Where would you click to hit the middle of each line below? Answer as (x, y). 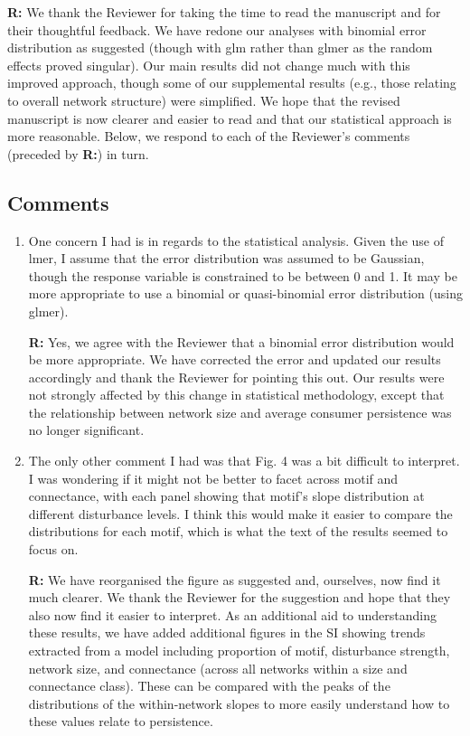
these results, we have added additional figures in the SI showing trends (227, 632)
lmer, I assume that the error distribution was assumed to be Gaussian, (226, 258)
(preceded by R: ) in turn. (78, 153)
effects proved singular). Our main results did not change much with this (209, 65)
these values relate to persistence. (121, 721)
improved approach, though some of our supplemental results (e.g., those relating (232, 83)
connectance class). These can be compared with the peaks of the (209, 686)
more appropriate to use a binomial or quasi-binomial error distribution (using (245, 293)
